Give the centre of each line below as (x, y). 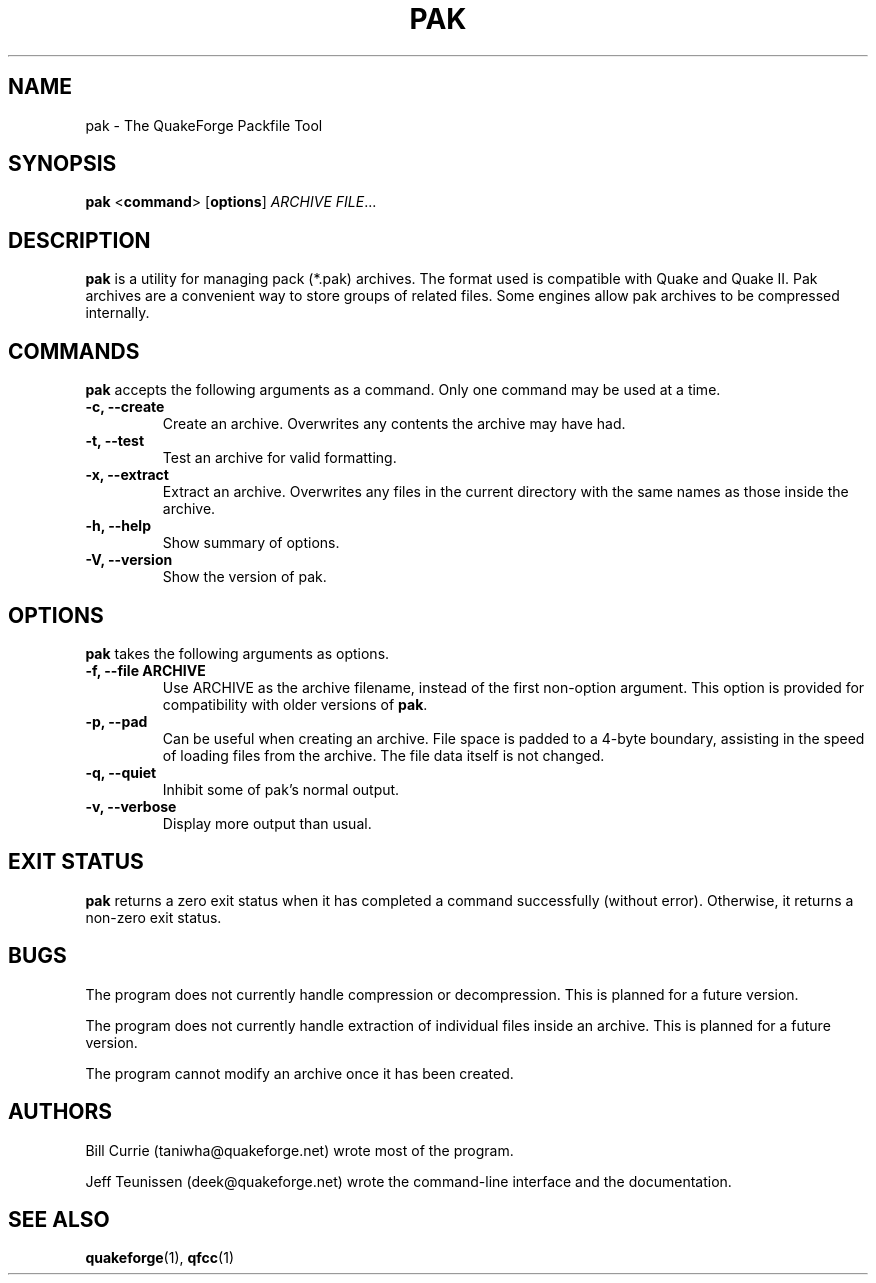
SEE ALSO (59, 1219)
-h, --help (118, 526)
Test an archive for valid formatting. (279, 458)
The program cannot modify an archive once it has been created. (299, 1073)
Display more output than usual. (267, 823)
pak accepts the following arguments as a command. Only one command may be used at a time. (403, 390)
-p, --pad (116, 721)
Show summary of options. (251, 543)
